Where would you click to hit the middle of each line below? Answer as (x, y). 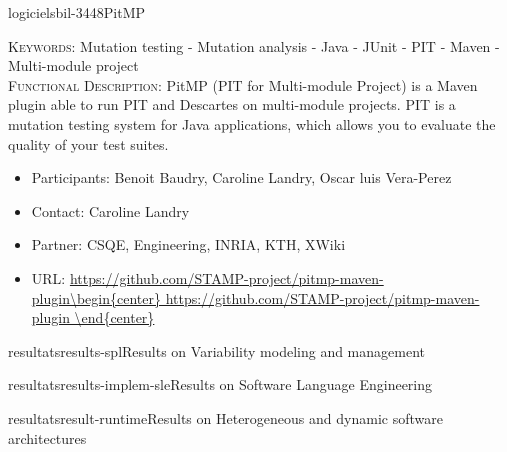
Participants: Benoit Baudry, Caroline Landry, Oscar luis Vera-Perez (241, 177)
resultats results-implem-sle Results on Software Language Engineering (220, 384)
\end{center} (114, 317)
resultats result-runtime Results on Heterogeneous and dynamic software (225, 417)
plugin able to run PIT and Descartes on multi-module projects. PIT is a (232, 104)
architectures (47, 437)
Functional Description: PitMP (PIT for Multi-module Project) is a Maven (243, 84)
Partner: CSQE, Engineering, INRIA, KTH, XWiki (188, 244)
